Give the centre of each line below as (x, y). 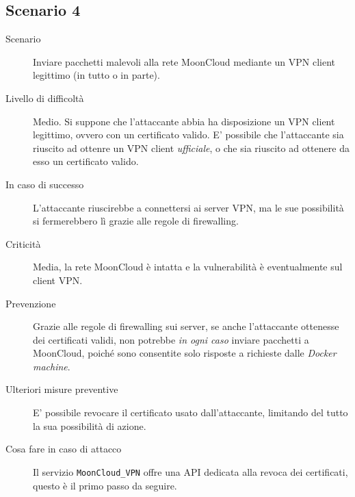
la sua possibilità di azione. (90, 425)
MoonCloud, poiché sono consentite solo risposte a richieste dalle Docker (185, 353)
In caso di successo (45, 184)
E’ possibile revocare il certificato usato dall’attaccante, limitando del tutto (190, 412)
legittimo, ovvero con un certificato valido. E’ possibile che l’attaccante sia (188, 135)
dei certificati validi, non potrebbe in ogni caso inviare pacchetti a (171, 339)
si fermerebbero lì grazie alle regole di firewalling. (136, 221)
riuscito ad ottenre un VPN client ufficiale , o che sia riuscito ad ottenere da (191, 148)
